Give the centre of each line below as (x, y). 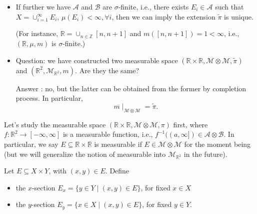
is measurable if (118, 144)
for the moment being (217, 144)
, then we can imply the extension (163, 16)
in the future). (205, 154)
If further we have (43, 7)
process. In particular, (49, 98)
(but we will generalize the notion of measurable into (85, 154)
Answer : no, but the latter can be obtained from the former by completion (131, 88)
